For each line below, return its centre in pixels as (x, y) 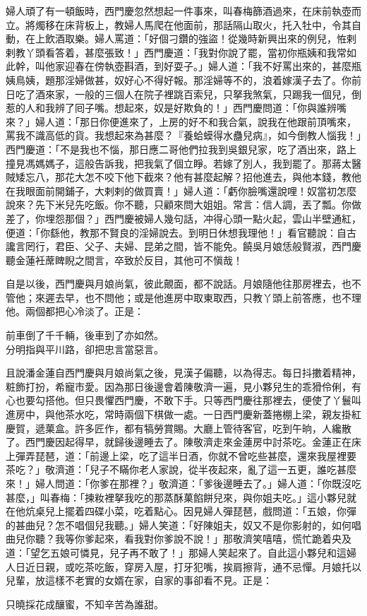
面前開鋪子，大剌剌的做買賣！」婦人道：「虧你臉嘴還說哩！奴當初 (186, 190)
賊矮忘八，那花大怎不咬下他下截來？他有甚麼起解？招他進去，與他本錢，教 (179, 177)
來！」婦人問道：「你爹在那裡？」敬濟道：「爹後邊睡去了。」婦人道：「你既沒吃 (183, 483)
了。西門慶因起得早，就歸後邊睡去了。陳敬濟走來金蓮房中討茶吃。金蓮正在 (179, 442)
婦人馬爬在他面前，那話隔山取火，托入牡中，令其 (237, 24)
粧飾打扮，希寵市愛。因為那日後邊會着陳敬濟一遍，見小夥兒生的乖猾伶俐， (179, 386)
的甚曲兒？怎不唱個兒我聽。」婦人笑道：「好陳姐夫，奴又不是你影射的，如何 (179, 525)
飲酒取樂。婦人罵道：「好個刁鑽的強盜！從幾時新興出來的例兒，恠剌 (200, 38)
